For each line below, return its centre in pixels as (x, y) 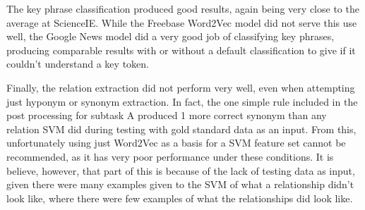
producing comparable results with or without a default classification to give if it (181, 50)
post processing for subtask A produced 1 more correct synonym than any (167, 115)
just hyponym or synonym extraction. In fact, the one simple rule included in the (182, 101)
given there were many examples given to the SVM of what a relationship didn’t (180, 184)
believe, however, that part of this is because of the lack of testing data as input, (181, 170)
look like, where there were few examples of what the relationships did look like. (180, 198)
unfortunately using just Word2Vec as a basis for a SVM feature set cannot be (176, 143)
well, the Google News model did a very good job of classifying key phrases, (170, 36)
